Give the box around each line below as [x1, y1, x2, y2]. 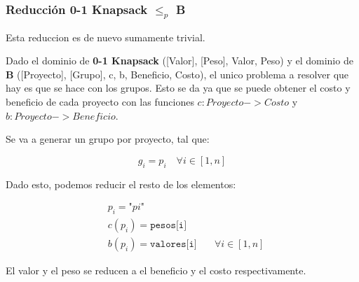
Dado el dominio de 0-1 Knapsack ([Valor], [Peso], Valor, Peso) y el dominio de [6, 53, 353, 68]
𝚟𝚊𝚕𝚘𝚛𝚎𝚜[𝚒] [150, 239, 197, 249]
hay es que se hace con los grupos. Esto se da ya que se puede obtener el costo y [6, 80, 351, 95]
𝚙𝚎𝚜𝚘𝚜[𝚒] [150, 220, 187, 230]
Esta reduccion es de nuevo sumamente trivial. [6, 29, 205, 44]
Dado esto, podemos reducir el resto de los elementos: [6, 176, 236, 191]
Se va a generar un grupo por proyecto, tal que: [6, 132, 210, 146]
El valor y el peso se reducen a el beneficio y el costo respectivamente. [6, 263, 306, 277]
